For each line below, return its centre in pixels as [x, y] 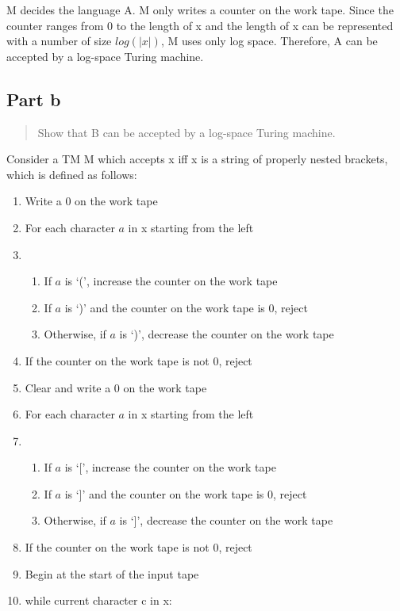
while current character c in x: [98, 600]
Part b [34, 99]
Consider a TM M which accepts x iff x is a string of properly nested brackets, [197, 159]
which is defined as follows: [72, 174]
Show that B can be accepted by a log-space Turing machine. [187, 132]
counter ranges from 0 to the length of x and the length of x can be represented [200, 25]
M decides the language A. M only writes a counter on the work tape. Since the [200, 10]
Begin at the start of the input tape [112, 573]
